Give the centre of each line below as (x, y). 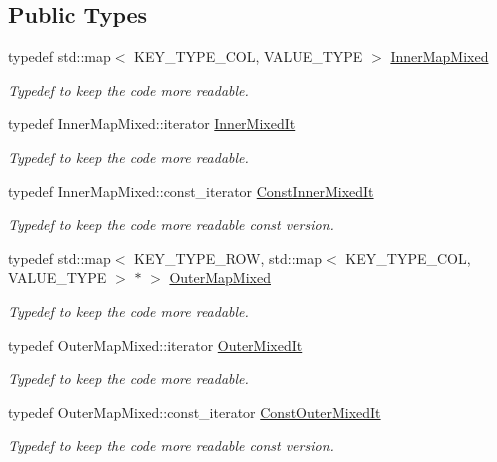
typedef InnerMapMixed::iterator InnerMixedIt (152, 123)
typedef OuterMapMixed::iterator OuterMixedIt (155, 344)
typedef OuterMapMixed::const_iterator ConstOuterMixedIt (194, 411)
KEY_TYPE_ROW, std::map (228, 257)
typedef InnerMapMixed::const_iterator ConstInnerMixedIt (191, 190)
